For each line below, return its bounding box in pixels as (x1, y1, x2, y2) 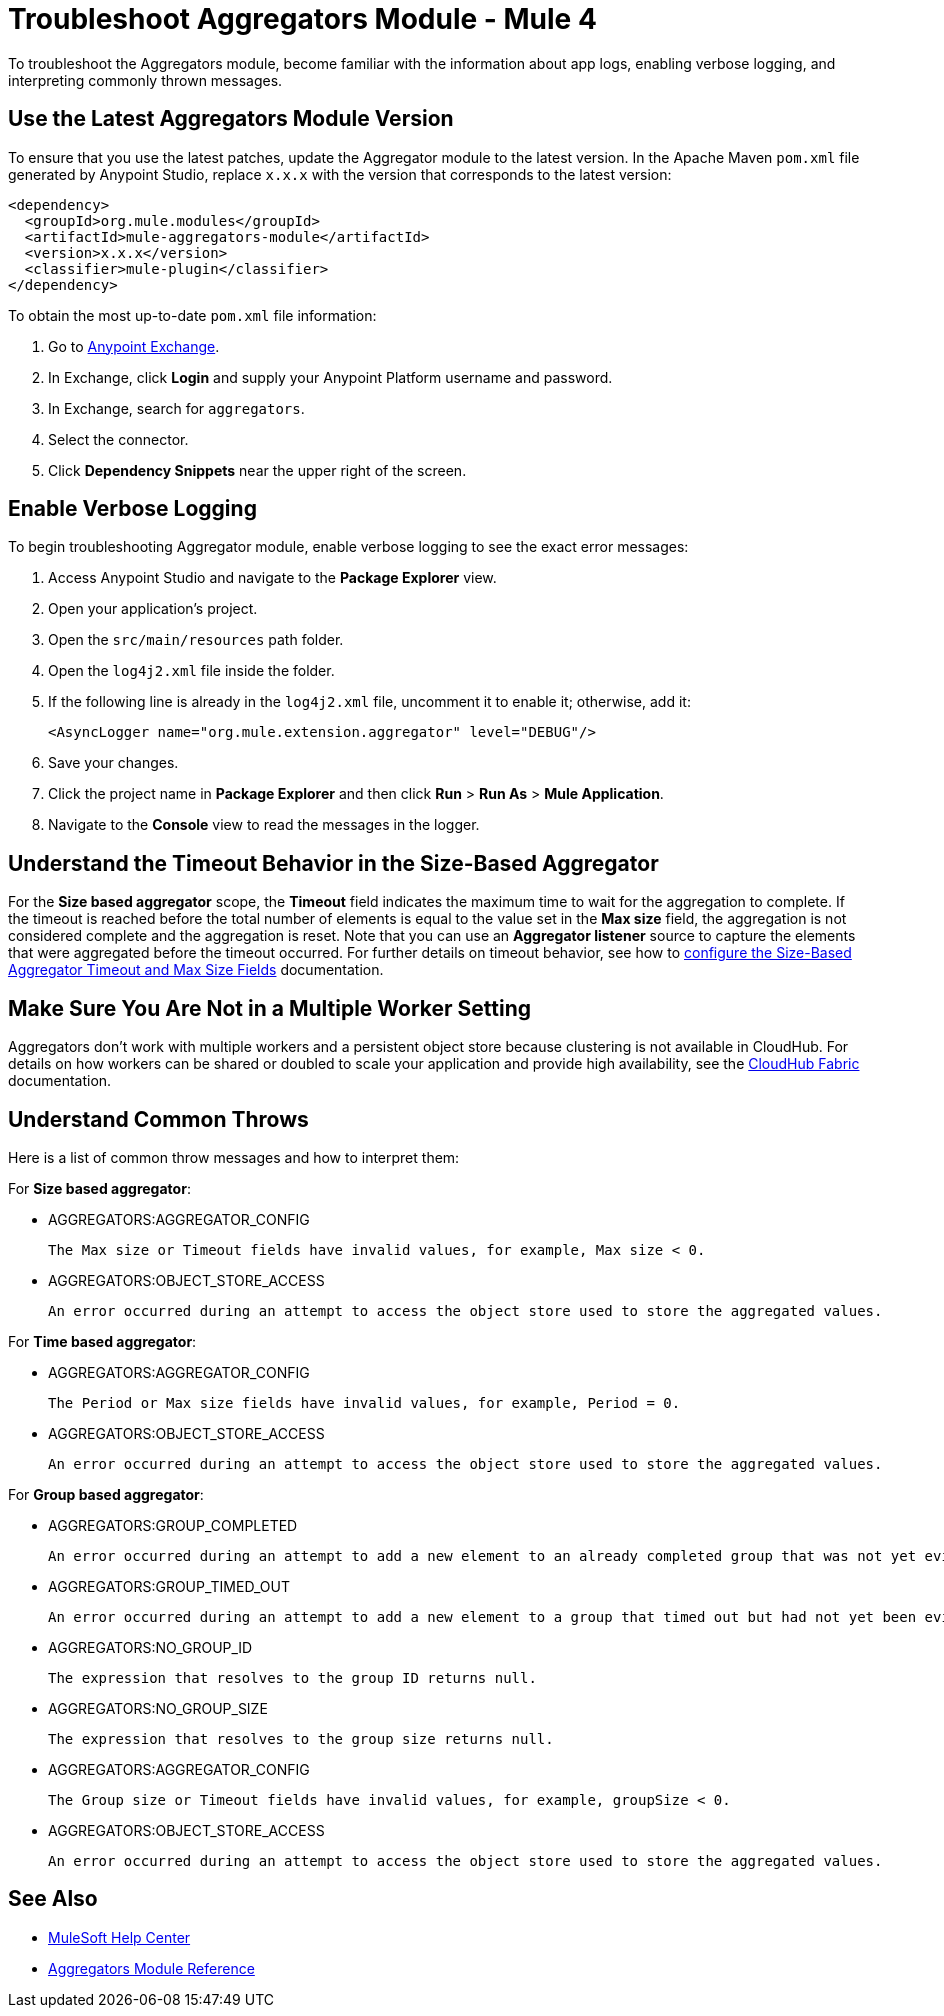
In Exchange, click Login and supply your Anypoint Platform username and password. (48, 368, 613, 386)
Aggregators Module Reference (48, 1959, 255, 1977)
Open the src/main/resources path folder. (48, 631, 344, 649)
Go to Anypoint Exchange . (48, 337, 220, 355)
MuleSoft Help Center (48, 1928, 191, 1946)
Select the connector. (48, 430, 189, 448)
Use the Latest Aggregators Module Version (8, 106, 454, 132)
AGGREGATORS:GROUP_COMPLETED (48, 1516, 298, 1534)
